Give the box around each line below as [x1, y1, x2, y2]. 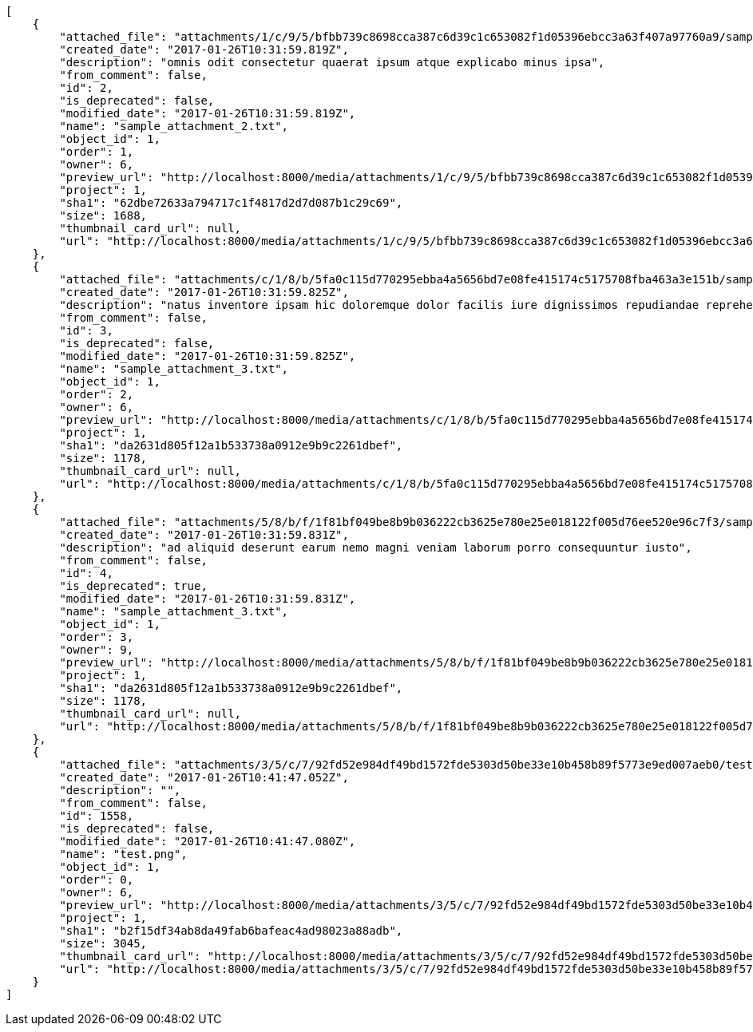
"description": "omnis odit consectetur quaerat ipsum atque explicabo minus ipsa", [59, 56, 605, 69]
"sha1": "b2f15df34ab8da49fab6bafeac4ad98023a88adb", [59, 924, 403, 937]
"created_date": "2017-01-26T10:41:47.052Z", [59, 771, 349, 784]
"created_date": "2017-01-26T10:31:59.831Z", [59, 528, 349, 541]
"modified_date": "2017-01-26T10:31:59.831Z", [59, 592, 356, 605]
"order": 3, [59, 631, 134, 643]
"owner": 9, [59, 643, 134, 656]
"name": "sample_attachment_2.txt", [59, 120, 289, 132]
